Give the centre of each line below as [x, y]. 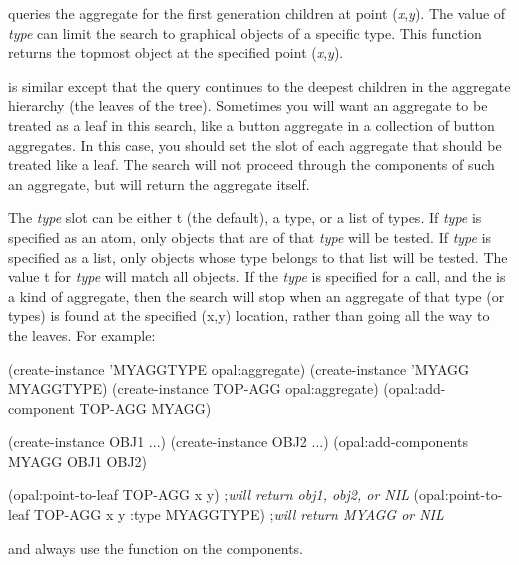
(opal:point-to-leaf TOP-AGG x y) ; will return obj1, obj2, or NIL [208, 494]
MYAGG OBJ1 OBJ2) [78, 460]
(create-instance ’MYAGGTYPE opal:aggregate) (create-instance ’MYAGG [239, 368]
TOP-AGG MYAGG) [145, 407]
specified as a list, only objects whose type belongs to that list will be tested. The [258, 256]
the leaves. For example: [82, 334]
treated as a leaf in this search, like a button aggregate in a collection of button [251, 124]
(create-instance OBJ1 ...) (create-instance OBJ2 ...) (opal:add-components [238, 441]
